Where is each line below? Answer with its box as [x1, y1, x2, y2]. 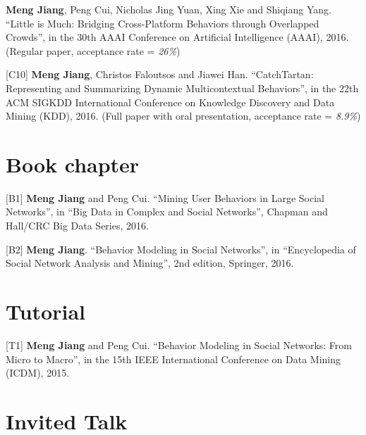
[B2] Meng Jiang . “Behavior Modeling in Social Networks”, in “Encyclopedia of [6, 241, 356, 256]
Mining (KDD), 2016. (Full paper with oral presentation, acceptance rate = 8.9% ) [6, 108, 361, 123]
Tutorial [6, 297, 86, 326]
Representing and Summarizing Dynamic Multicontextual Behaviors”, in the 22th [6, 80, 359, 95]
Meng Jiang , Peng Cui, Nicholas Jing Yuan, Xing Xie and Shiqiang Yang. [6, 2, 331, 16]
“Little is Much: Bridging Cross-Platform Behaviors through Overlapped [6, 15, 319, 30]
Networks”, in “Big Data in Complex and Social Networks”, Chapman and [6, 204, 328, 219]
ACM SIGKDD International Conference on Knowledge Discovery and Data [6, 94, 335, 109]
